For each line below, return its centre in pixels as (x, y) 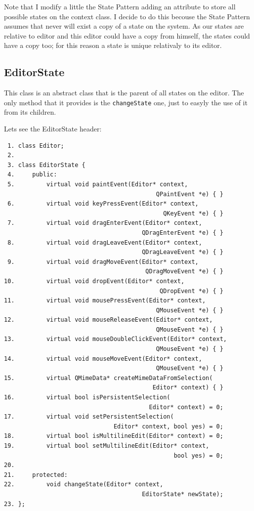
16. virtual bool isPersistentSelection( (87, 398)
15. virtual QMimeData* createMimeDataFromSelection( (108, 378)
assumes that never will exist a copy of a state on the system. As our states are (124, 26)
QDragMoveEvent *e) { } (184, 272)
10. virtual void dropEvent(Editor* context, (94, 281)
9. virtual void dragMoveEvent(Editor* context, (103, 262)
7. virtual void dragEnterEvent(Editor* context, (105, 223)
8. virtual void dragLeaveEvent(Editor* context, (105, 242)
